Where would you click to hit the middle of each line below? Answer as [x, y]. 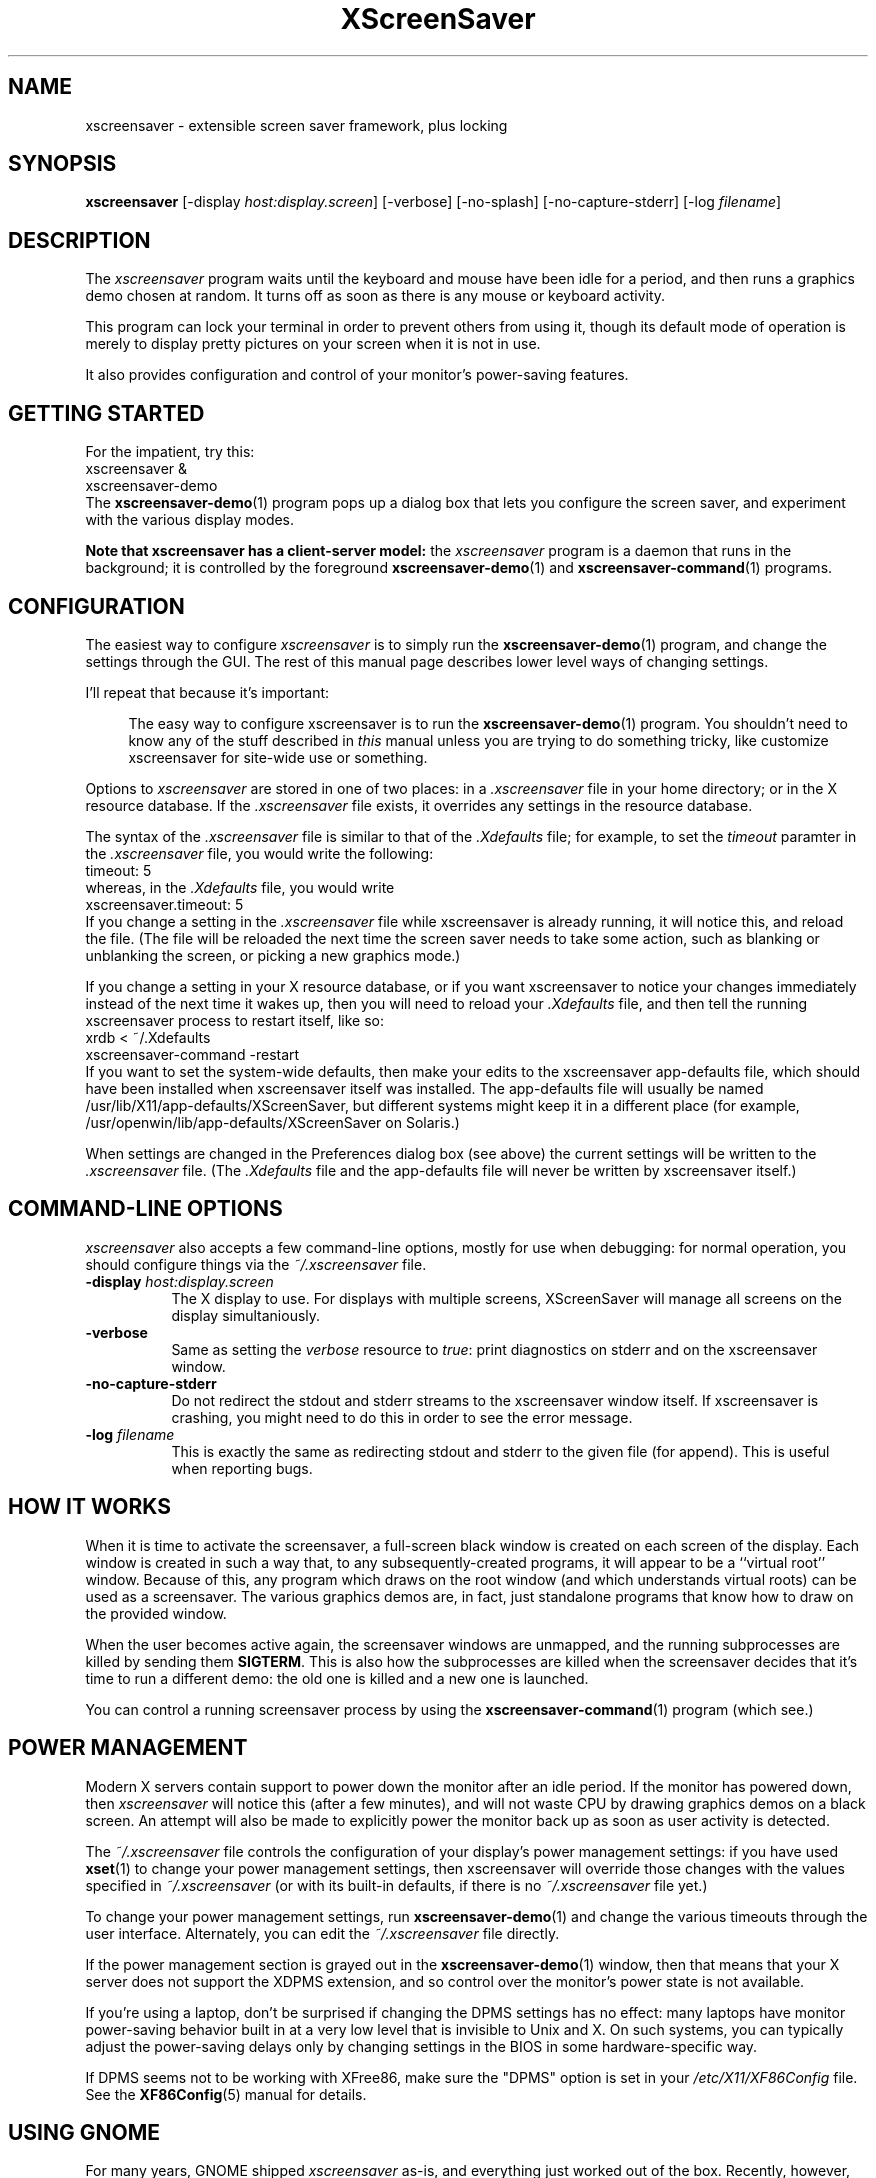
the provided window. [156, 1613]
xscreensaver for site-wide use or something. [278, 757]
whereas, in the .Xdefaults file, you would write [240, 887]
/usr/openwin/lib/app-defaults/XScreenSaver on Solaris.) [272, 1122]
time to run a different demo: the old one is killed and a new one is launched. [337, 1678]
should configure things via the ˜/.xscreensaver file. [256, 1264]
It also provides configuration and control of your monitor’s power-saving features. [357, 375]
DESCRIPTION [79, 240]
